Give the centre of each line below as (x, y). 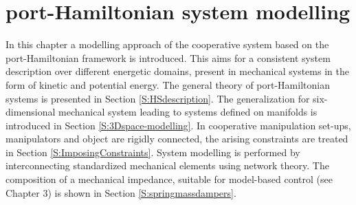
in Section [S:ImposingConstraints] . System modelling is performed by (153, 152)
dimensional (31, 112)
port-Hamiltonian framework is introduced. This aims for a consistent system (168, 57)
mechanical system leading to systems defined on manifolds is (188, 112)
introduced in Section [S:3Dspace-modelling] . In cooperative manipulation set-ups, (178, 125)
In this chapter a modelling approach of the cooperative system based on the (167, 44)
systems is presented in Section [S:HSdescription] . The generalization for (158, 98)
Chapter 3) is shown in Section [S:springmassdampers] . (121, 192)
